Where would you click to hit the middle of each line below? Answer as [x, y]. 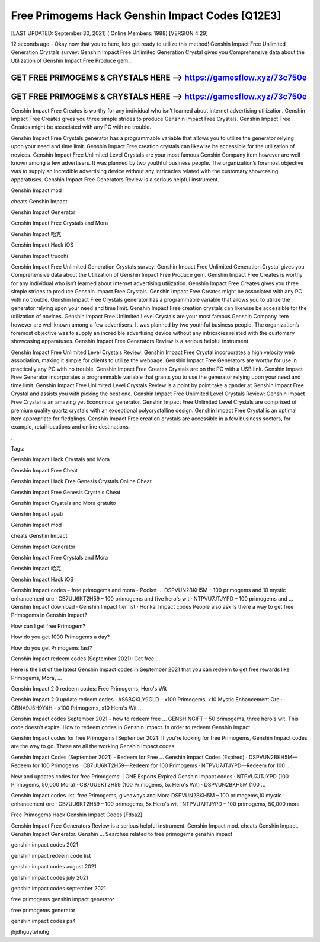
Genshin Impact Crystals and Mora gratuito [64, 503]
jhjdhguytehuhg [30, 932]
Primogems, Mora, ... [36, 678]
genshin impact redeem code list [51, 855]
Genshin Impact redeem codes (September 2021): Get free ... [86, 659]
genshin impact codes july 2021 [50, 877]
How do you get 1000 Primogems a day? [60, 637]
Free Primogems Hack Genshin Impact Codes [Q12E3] [146, 15]
